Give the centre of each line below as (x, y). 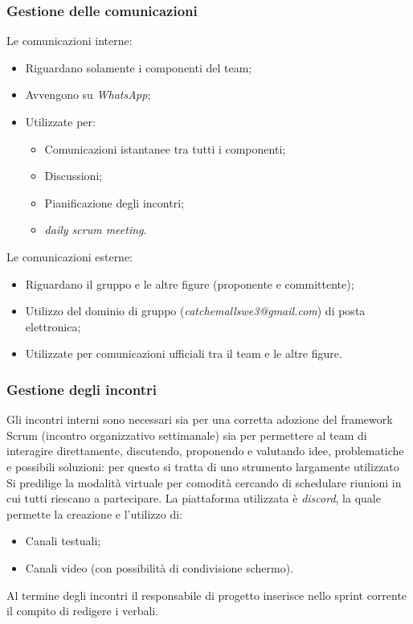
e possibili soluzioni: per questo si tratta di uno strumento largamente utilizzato (203, 466)
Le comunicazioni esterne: (70, 256)
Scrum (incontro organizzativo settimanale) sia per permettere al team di (187, 435)
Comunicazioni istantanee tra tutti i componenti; (165, 148)
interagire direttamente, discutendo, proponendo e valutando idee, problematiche (205, 451)
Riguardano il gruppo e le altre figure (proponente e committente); (190, 283)
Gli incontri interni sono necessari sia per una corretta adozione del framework (200, 419)
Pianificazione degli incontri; (114, 202)
